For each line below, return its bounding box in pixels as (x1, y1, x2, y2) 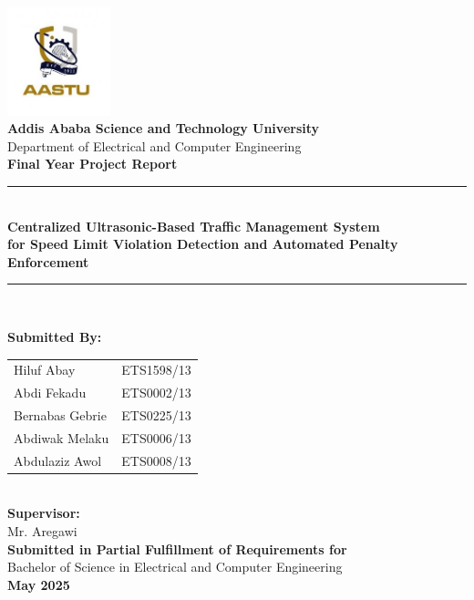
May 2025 (7, 574, 70, 594)
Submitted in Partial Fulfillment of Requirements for (7, 539, 347, 558)
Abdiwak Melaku (14, 428, 109, 447)
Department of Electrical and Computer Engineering (7, 136, 302, 155)
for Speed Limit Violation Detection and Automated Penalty (7, 234, 398, 253)
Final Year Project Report (7, 154, 178, 173)
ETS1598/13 (121, 360, 191, 379)
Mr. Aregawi (7, 521, 77, 540)
